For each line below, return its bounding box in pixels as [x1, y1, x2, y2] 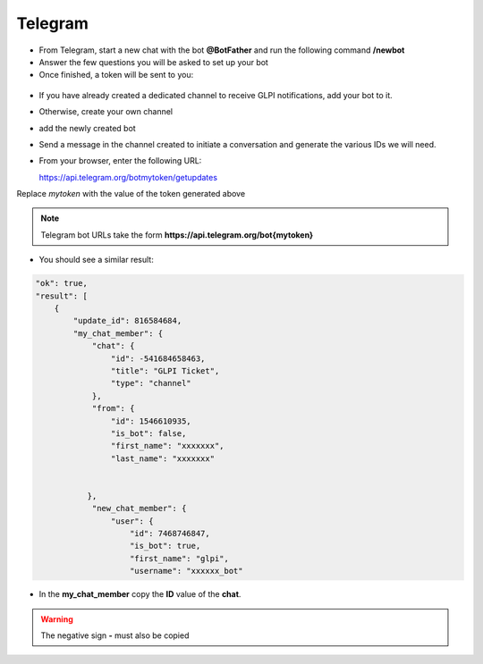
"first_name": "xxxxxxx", [110, 441, 225, 451]
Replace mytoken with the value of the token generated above [16, 189, 246, 199]
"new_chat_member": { [91, 503, 187, 514]
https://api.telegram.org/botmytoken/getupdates [38, 172, 218, 182]
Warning [40, 613, 73, 625]
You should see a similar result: [38, 255, 154, 265]
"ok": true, [35, 278, 89, 289]
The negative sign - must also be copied [40, 630, 190, 641]
